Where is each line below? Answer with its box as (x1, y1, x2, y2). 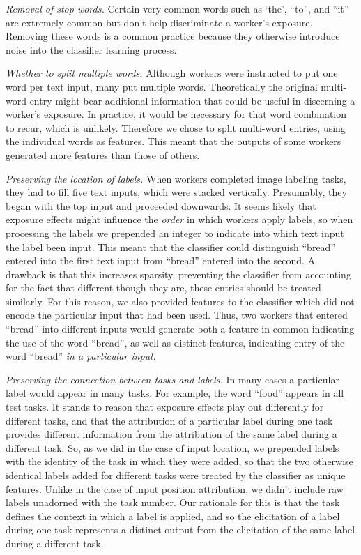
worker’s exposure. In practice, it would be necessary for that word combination (6, 107, 347, 121)
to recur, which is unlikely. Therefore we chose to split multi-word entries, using (6, 120, 346, 135)
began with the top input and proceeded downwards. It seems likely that (6, 198, 316, 213)
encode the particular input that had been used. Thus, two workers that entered (6, 307, 348, 322)
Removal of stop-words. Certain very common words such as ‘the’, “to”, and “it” (6, 1, 349, 15)
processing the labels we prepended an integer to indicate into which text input (6, 225, 344, 240)
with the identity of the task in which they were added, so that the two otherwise (6, 454, 353, 469)
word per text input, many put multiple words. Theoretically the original (6, 79, 318, 93)
